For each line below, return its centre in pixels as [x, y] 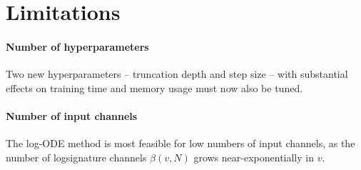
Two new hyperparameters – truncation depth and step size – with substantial [177, 74]
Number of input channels [72, 115]
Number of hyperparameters [77, 46]
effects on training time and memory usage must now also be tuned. [154, 87]
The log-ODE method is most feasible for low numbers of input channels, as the [180, 143]
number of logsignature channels [76, 157]
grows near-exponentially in [254, 157]
